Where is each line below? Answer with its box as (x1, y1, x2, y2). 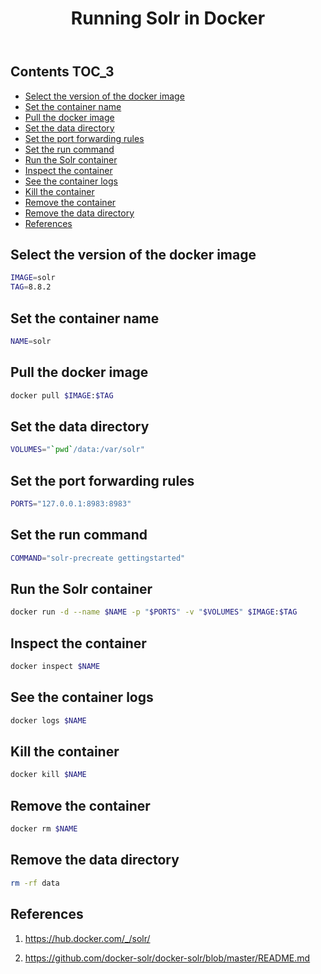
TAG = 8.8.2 (10, 282, 52, 292)
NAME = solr (10, 336, 52, 346)
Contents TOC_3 (10, 63, 115, 81)
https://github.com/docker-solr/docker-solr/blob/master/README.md (24, 952, 311, 964)
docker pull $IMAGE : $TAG (10, 390, 114, 401)
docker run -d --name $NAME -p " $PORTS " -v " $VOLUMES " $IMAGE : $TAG (10, 607, 298, 617)
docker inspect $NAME (10, 662, 101, 672)
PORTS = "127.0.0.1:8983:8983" (10, 499, 132, 509)
